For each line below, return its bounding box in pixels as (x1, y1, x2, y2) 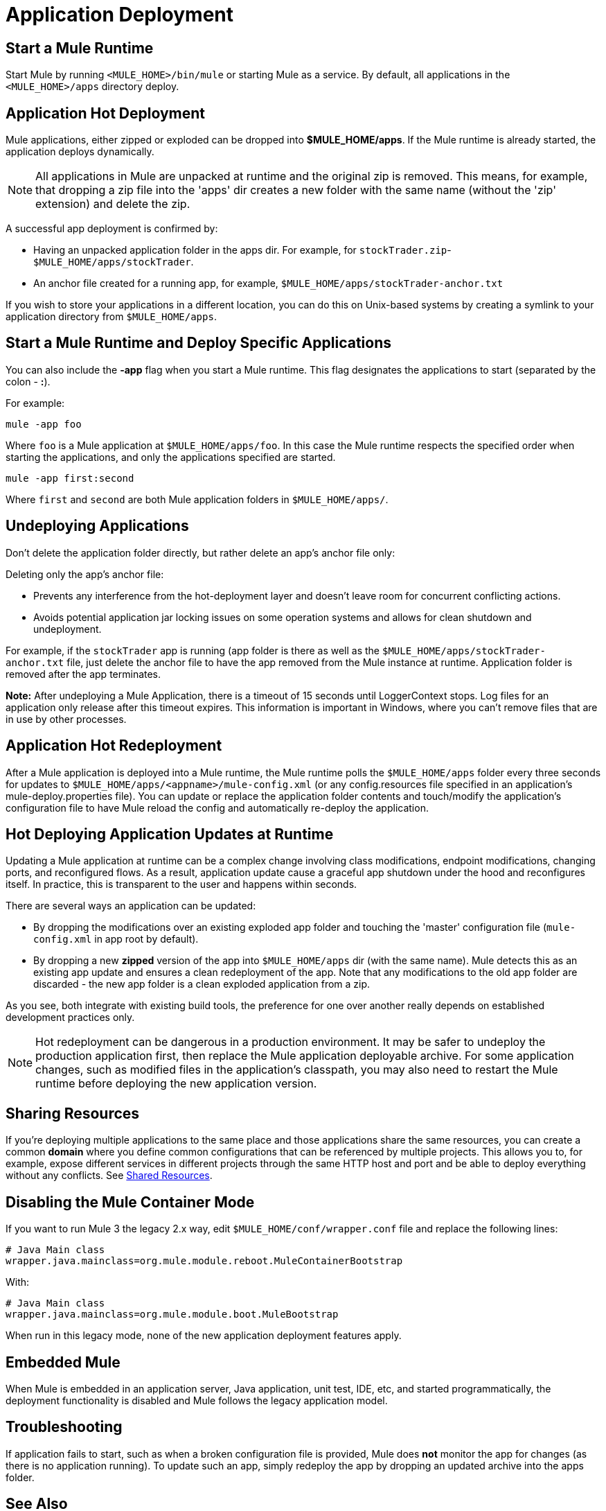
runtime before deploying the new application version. (35, 1076, 317, 1091)
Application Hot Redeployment (6, 737, 222, 755)
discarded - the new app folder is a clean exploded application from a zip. (33, 978, 371, 990)
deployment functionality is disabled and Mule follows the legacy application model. (6, 1394, 388, 1406)
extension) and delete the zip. (35, 197, 190, 211)
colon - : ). (6, 375, 51, 387)
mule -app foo (6, 418, 82, 430)
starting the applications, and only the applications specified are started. (6, 451, 336, 463)
